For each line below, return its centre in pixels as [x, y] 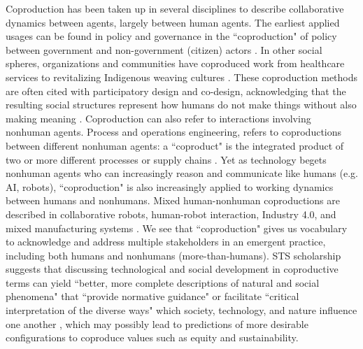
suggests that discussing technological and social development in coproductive [172, 269]
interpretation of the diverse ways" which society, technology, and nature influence [181, 310]
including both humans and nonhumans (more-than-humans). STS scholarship [173, 255]
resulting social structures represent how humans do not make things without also [181, 105]
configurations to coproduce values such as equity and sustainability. [152, 337]
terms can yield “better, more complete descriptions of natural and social [163, 282]
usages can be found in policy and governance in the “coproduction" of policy [171, 36]
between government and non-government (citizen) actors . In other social [164, 49]
